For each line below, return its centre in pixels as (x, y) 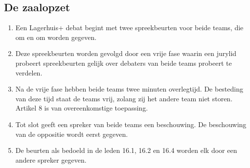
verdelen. (29, 72)
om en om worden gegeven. (56, 37)
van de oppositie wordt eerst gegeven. (72, 134)
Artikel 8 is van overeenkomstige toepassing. (82, 108)
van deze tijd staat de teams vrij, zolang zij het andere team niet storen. (124, 98)
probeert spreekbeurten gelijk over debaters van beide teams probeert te (124, 63)
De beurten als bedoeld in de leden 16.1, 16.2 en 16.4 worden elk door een (126, 150)
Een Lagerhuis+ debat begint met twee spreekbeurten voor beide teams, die (129, 28)
